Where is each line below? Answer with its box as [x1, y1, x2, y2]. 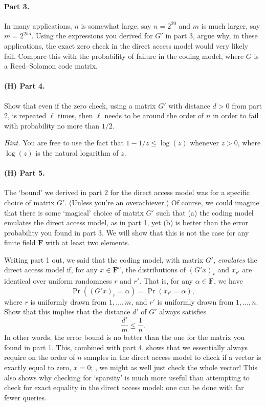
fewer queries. [4, 392, 47, 402]
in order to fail [213, 110, 259, 121]
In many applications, [4, 20, 72, 31]
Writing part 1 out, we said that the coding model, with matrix [4, 254, 204, 265]
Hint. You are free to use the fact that [4, 137, 124, 148]
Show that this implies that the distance [4, 306, 130, 317]
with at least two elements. [45, 237, 130, 248]
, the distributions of [121, 264, 186, 275]
